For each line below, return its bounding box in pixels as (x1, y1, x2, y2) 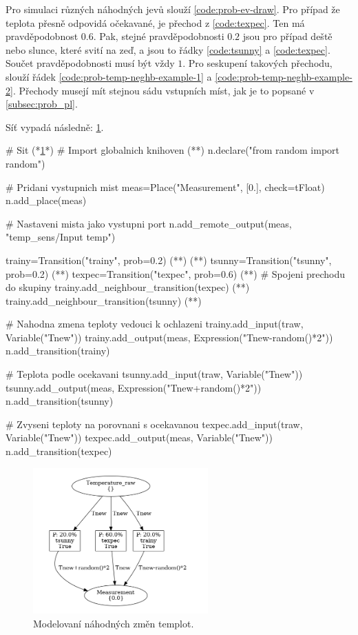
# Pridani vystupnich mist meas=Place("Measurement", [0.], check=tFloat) (6, 179, 325, 194)
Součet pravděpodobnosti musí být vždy (6, 56, 175, 70)
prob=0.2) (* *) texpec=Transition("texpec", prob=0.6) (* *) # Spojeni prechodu (6, 266, 346, 281)
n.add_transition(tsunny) (6, 394, 114, 408)
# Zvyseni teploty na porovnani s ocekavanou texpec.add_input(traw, (6, 416, 303, 431)
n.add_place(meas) (6, 193, 87, 208)
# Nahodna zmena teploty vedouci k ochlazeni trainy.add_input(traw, (6, 316, 304, 331)
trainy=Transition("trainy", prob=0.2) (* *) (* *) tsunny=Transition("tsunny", (6, 252, 332, 267)
